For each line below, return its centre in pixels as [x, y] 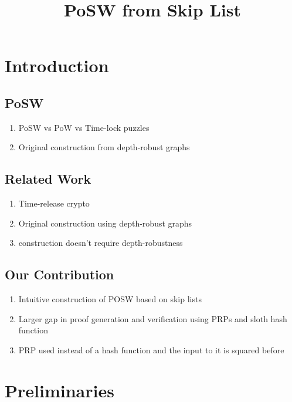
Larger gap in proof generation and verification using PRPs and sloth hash [153, 318]
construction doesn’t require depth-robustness [101, 243]
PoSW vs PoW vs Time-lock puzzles [84, 127]
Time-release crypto [54, 203]
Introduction [57, 65]
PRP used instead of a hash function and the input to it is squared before [151, 349]
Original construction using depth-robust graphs [105, 223]
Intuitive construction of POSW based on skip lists [110, 299]
